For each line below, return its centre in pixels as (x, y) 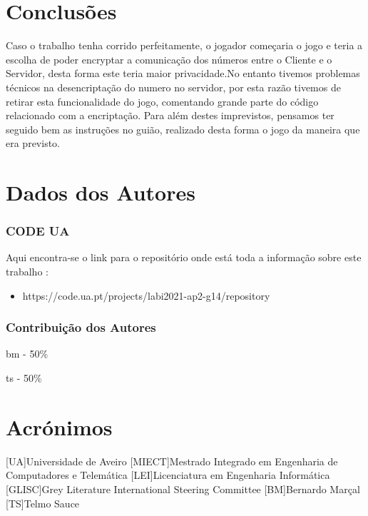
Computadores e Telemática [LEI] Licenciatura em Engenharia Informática (168, 475)
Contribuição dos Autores (81, 327)
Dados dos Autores (101, 192)
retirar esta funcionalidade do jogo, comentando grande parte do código (162, 101)
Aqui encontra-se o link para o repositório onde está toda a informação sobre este (184, 257)
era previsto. (33, 143)
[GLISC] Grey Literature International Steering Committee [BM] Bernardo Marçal (183, 489)
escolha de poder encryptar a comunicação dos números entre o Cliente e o (169, 59)
